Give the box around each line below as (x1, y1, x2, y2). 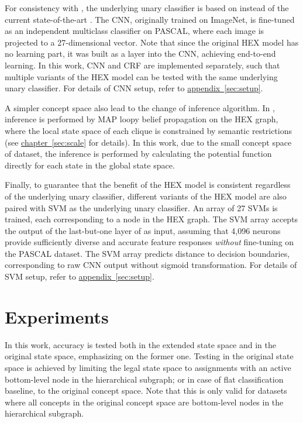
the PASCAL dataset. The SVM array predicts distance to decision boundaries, (5, 247, 290, 259)
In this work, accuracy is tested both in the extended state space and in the (5, 338, 276, 350)
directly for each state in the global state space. (5, 159, 175, 171)
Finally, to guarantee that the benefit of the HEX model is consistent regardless (5, 178, 291, 191)
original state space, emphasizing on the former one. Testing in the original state (5, 350, 294, 362)
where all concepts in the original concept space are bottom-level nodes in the (5, 396, 284, 408)
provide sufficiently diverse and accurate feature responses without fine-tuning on (5, 236, 294, 248)
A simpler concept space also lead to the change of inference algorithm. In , (5, 101, 275, 114)
